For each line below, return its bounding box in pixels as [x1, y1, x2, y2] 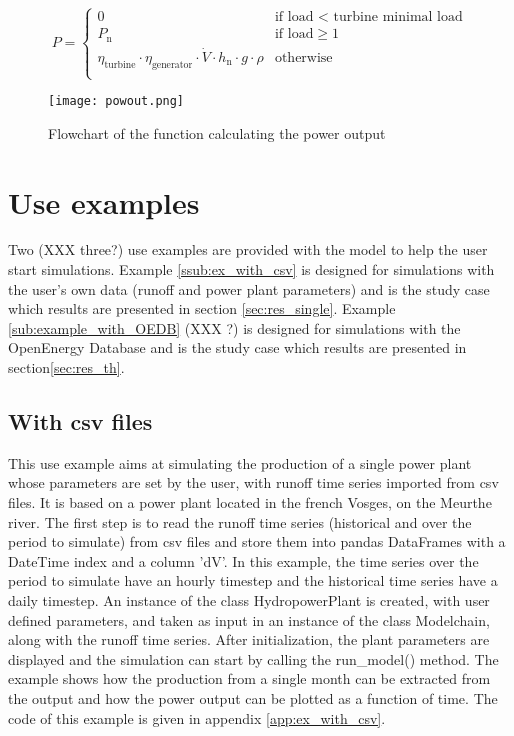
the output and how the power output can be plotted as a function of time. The [8, 687, 498, 708]
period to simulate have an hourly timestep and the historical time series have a [8, 570, 498, 591]
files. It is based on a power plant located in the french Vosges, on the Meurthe [8, 492, 492, 512]
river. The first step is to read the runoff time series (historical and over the [8, 511, 472, 532]
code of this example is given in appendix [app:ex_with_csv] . [8, 707, 386, 728]
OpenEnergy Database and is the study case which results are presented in [8, 337, 467, 358]
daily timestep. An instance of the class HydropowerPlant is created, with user [8, 589, 490, 610]
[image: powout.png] [48, 94, 185, 109]
